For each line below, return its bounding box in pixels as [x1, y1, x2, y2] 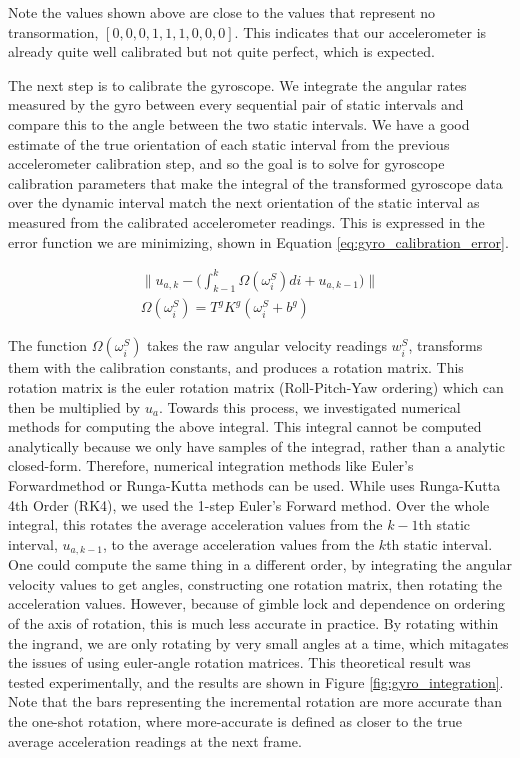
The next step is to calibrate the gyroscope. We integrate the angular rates [8, 74, 467, 95]
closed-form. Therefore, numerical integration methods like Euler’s [8, 455, 414, 476]
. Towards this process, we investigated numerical [158, 396, 461, 417]
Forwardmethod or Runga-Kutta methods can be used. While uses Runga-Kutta [8, 475, 501, 496]
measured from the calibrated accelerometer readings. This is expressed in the [8, 211, 485, 232]
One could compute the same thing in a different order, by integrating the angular [8, 554, 512, 575]
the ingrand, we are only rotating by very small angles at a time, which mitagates [8, 632, 509, 653]
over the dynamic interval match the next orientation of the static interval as [8, 192, 480, 213]
